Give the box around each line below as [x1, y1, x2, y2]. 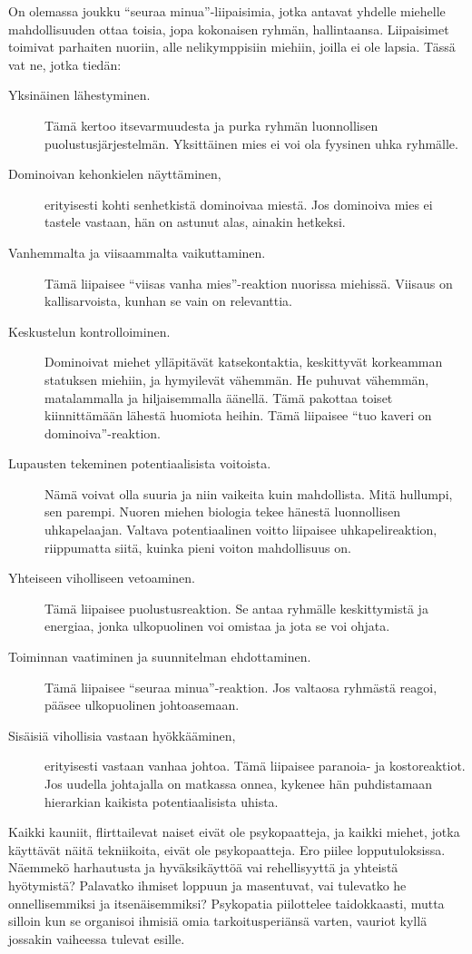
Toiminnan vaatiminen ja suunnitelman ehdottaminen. [8, 647, 311, 666]
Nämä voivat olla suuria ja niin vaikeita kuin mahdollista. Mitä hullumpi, [44, 484, 453, 503]
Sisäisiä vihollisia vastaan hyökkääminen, [8, 725, 236, 744]
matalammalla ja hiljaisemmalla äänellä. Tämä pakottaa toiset [44, 388, 393, 407]
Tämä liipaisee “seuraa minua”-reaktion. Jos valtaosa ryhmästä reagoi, [44, 677, 438, 696]
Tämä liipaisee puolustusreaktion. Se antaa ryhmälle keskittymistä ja [44, 598, 428, 617]
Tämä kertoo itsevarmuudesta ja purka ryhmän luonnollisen [44, 115, 379, 134]
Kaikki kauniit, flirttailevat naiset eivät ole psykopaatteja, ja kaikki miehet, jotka [8, 822, 460, 841]
